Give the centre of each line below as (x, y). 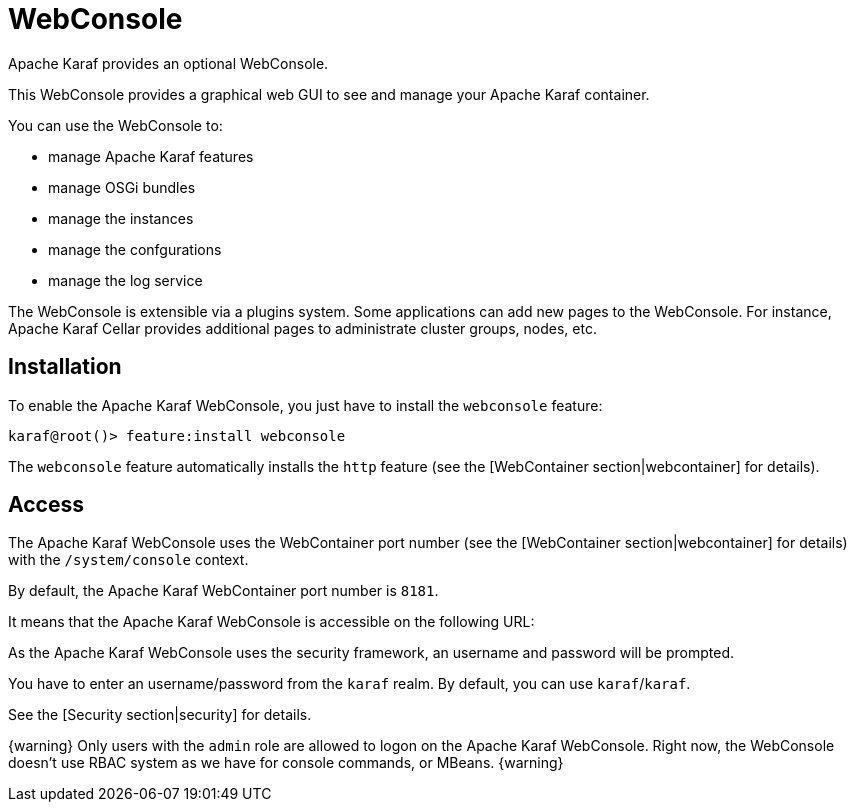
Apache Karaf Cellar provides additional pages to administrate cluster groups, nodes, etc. (302, 328)
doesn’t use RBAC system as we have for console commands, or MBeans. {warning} (286, 763)
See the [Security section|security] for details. (160, 715)
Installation (65, 367)
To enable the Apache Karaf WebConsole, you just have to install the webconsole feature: (305, 405)
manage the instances (121, 218)
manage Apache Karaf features (151, 156)
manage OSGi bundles (122, 187)
